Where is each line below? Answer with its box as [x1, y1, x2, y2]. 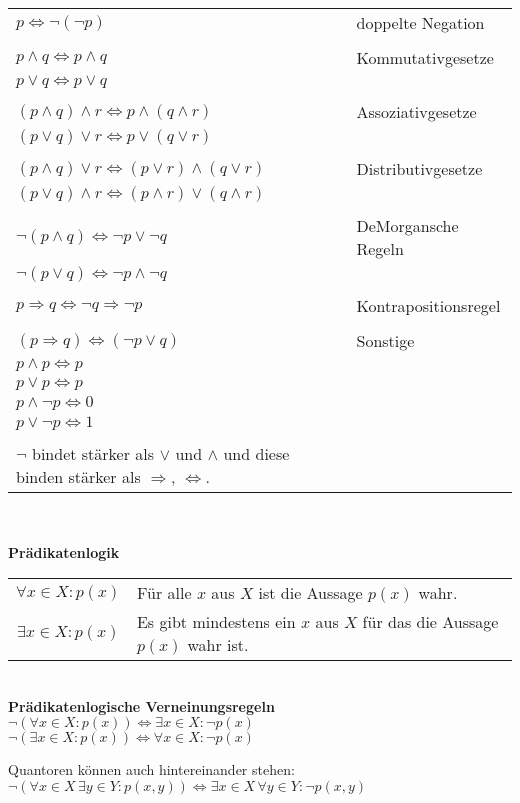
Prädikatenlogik [8, 541, 120, 562]
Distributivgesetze [356, 157, 483, 180]
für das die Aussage [362, 610, 499, 634]
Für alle [136, 581, 192, 605]
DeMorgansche [356, 214, 459, 237]
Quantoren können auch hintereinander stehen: [8, 759, 295, 780]
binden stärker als [16, 465, 141, 488]
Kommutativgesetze [356, 46, 494, 69]
